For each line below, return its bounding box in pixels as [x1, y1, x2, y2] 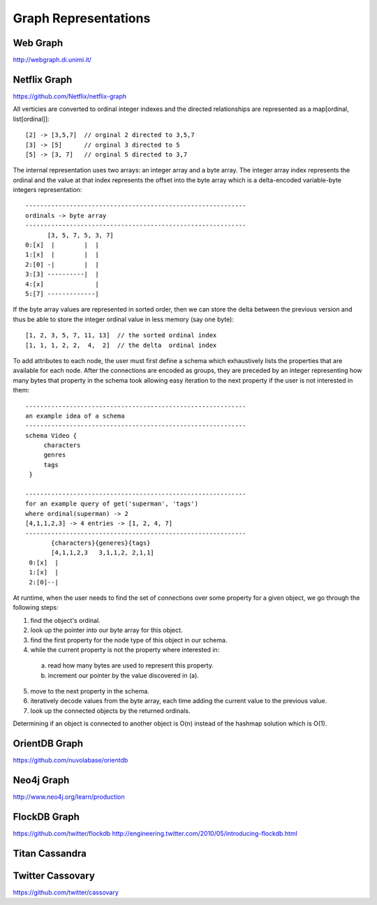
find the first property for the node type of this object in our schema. [30, 635, 228, 644]
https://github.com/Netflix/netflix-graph [13, 91, 127, 101]
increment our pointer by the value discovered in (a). [47, 671, 199, 679]
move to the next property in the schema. [30, 687, 149, 696]
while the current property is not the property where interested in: [30, 645, 220, 654]
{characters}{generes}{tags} [51, 538, 151, 547]
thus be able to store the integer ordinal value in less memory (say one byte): [13, 315, 234, 323]
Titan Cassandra [13, 847, 87, 859]
